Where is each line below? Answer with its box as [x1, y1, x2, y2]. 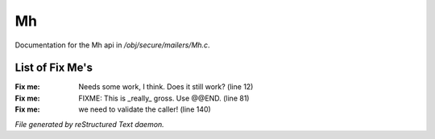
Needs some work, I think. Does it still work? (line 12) [78, 82, 254, 92]
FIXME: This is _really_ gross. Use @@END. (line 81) [78, 93, 250, 103]
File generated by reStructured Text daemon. [14, 119, 164, 129]
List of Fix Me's [14, 61, 93, 75]
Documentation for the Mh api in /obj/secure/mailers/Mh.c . [14, 40, 210, 50]
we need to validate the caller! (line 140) [78, 104, 211, 114]
